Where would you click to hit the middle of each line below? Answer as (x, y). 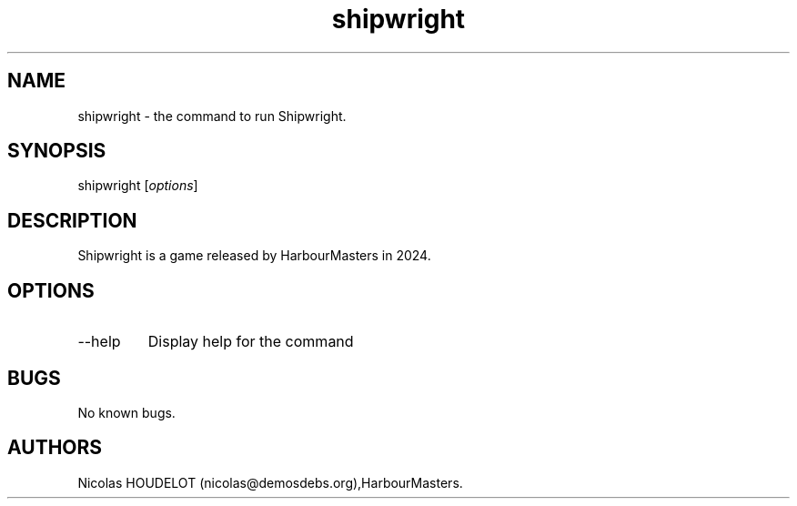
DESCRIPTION (72, 220)
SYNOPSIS (57, 151)
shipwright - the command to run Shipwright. (212, 116)
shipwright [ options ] (138, 186)
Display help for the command (251, 342)
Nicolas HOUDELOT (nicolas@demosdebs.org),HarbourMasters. (270, 482)
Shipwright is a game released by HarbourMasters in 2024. (254, 256)
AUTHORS (55, 448)
